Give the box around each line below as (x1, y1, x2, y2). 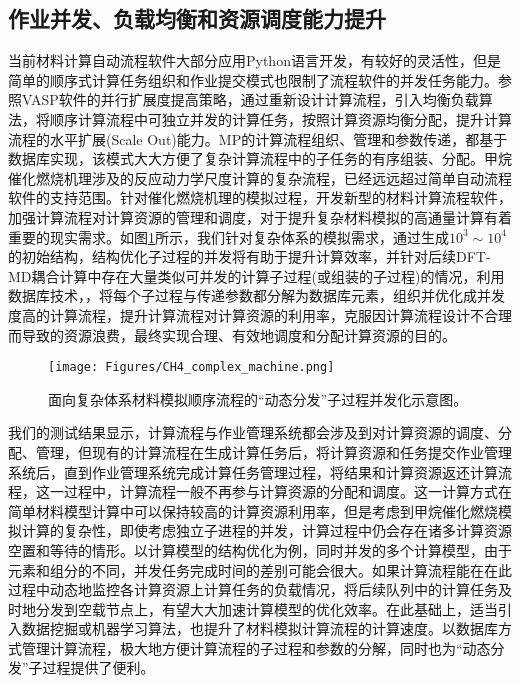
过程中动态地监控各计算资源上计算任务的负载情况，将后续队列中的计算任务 (8, 579, 498, 600)
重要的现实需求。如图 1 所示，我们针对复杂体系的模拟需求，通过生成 (8, 226, 449, 247)
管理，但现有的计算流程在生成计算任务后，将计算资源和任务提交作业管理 (35, 441, 512, 462)
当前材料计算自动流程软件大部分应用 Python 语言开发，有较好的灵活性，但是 (8, 50, 501, 71)
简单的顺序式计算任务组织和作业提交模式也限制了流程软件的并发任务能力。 (8, 69, 498, 90)
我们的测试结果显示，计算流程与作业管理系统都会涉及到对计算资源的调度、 (8, 422, 498, 443)
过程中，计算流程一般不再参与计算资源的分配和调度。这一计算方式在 (63, 481, 512, 502)
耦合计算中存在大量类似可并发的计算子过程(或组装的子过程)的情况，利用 (31, 265, 505, 286)
